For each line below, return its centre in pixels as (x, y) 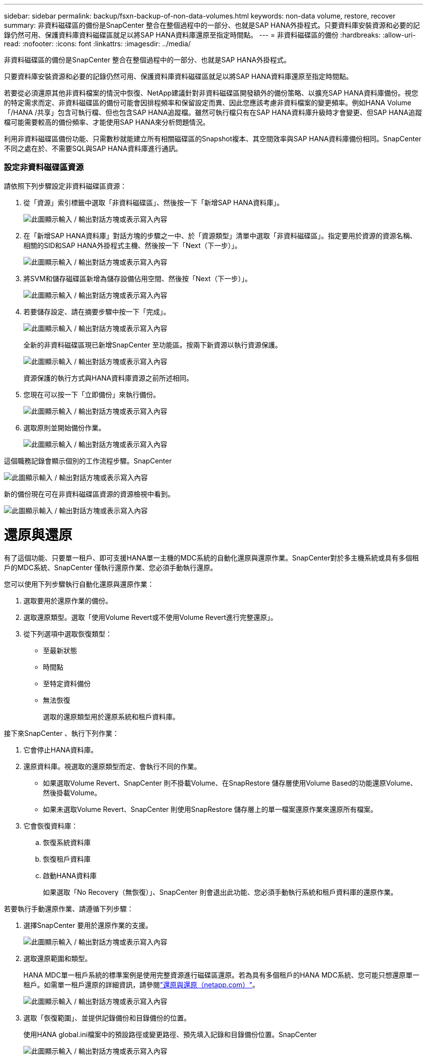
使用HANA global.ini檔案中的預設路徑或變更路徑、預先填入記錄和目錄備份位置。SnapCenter (170, 1035)
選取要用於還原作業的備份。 (68, 601)
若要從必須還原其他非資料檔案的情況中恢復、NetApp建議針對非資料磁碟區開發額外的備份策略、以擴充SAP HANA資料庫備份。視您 (211, 93)
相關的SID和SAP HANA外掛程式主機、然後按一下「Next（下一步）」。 (133, 245)
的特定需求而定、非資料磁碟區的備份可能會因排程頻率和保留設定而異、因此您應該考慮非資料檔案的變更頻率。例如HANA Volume (208, 103)
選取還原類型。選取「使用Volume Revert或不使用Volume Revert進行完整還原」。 (150, 617)
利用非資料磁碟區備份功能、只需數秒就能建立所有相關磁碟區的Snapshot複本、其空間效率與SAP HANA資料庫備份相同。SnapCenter (213, 139)
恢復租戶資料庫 (67, 859)
